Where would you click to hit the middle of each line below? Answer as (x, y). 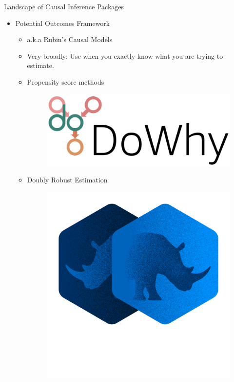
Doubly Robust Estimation (67, 180)
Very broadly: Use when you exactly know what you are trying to (125, 56)
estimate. (40, 65)
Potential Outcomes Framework (63, 23)
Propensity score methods (66, 81)
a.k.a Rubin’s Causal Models (70, 39)
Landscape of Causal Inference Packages (64, 6)
